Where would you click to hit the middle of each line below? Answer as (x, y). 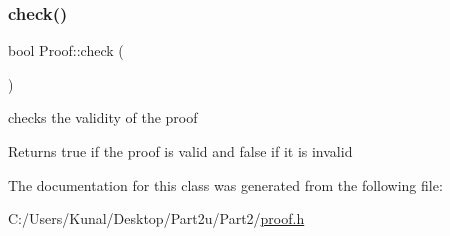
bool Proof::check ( (66, 50)
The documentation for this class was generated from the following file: (225, 184)
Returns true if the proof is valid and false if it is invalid (180, 151)
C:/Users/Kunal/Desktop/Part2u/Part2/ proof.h (156, 218)
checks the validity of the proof (103, 117)
